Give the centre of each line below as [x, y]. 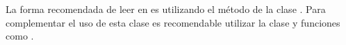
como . [20, 36]
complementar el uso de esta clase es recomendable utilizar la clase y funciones [173, 22]
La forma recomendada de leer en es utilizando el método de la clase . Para [166, 9]
